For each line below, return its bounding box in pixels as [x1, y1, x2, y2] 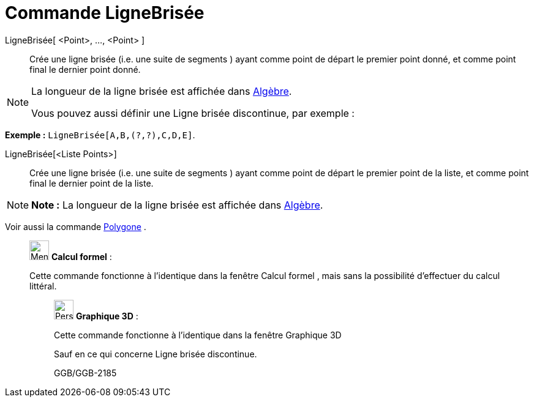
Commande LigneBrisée [5, 2, 205, 23]
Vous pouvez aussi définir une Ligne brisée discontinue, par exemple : [31, 106, 355, 119]
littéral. [29, 280, 57, 291]
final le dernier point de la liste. [29, 177, 154, 188]
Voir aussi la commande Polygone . [5, 221, 146, 232]
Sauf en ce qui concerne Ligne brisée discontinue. [54, 348, 257, 359]
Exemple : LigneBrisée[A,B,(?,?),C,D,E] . [5, 129, 195, 140]
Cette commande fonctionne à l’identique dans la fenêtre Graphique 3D [54, 329, 342, 340]
